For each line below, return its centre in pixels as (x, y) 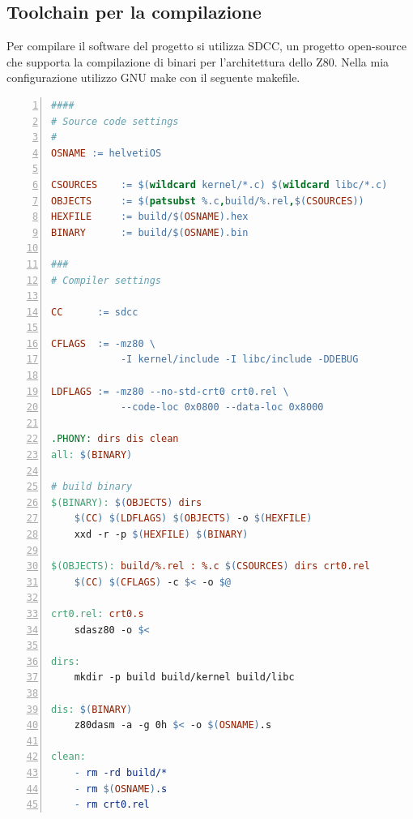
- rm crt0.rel (112, 805)
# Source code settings (115, 121)
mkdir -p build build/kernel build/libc (184, 677)
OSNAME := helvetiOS (106, 153)
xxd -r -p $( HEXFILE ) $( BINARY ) (161, 535)
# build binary (92, 487)
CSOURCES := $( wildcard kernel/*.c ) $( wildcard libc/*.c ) (219, 184)
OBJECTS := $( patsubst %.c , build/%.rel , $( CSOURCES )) (208, 201)
